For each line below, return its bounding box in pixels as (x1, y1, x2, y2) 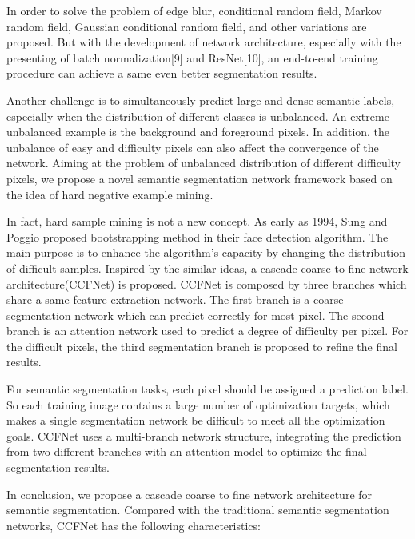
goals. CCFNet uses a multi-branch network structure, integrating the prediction (6, 427, 401, 444)
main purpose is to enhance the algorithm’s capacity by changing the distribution (6, 244, 406, 261)
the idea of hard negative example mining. (6, 186, 213, 202)
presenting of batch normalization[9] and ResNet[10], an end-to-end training (6, 49, 378, 66)
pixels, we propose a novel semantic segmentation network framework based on (6, 170, 393, 186)
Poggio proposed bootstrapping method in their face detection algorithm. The (6, 228, 389, 245)
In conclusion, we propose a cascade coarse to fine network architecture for (6, 485, 373, 502)
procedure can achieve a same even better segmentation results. (6, 65, 317, 82)
